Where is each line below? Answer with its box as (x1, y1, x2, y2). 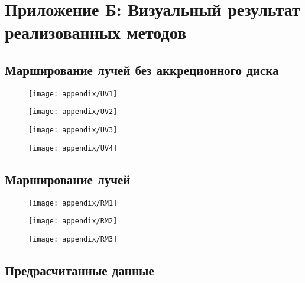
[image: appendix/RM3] (28, 235, 118, 243)
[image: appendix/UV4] (28, 144, 118, 152)
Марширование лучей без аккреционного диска (5, 60, 279, 79)
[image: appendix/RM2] (28, 217, 118, 226)
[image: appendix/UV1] (28, 89, 118, 98)
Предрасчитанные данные (5, 261, 154, 279)
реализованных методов (5, 20, 187, 44)
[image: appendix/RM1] (28, 199, 118, 207)
